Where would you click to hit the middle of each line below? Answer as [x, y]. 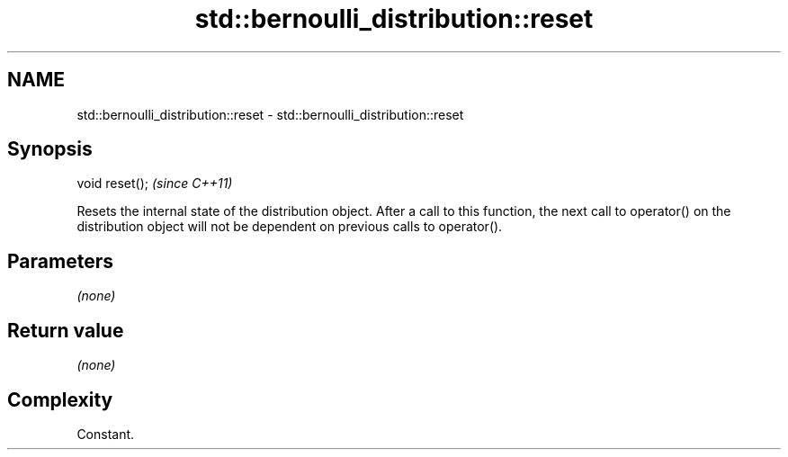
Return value [66, 330]
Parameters [60, 261]
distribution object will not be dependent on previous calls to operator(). [290, 227]
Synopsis [50, 149]
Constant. [106, 434]
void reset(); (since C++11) [155, 184]
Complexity [60, 399]
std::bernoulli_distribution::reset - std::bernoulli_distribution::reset [270, 114]
